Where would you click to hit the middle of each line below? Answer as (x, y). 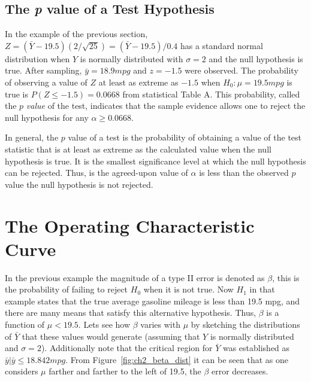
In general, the (32, 137)
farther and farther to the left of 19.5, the (125, 371)
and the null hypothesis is (256, 58)
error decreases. (240, 371)
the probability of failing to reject (67, 289)
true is (17, 94)
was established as (256, 348)
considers (22, 371)
